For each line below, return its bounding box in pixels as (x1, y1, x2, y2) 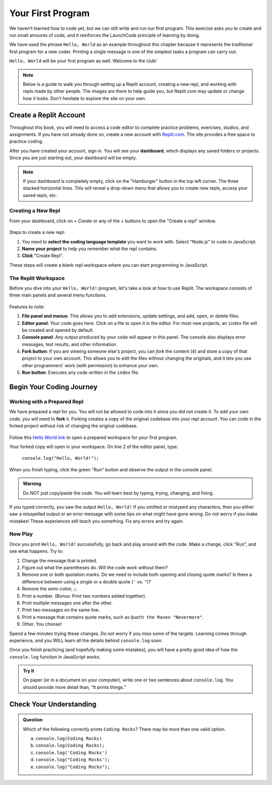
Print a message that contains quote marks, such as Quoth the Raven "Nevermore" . (22, 614, 204, 620)
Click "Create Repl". (22, 253, 64, 259)
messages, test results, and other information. (22, 341, 118, 347)
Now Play (9, 530, 33, 537)
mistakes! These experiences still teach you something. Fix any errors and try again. (9, 518, 184, 524)
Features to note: (9, 304, 45, 310)
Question (23, 717, 43, 723)
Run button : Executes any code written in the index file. (22, 369, 140, 376)
